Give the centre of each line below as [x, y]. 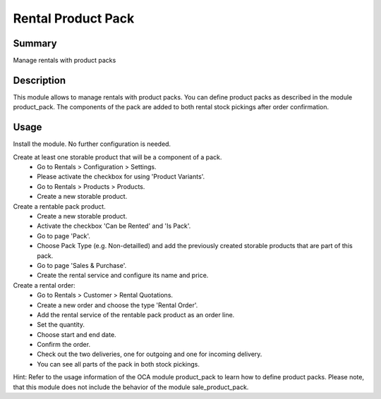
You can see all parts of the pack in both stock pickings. [119, 364]
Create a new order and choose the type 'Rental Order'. [117, 305]
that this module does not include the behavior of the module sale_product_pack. [131, 387]
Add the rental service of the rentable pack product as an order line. [136, 314]
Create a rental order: [44, 285]
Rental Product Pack [74, 18]
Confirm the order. [64, 345]
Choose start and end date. [77, 334]
